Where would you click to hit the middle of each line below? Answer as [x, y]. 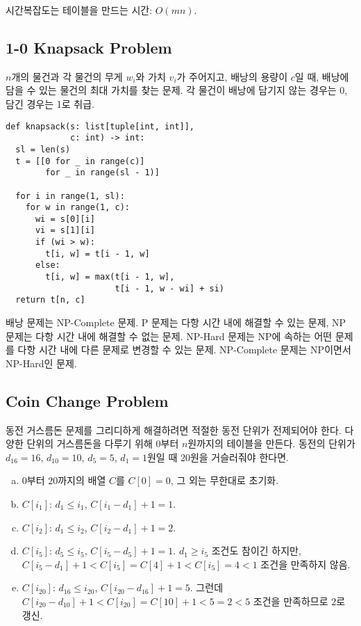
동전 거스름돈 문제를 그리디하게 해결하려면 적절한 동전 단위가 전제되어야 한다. [174, 430]
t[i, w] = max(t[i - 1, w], [110, 277]
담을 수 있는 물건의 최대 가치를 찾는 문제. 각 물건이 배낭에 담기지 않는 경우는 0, [177, 90]
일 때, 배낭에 [322, 76]
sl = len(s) [43, 149]
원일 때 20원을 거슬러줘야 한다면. [218, 457]
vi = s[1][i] [65, 231]
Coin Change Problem [87, 400]
